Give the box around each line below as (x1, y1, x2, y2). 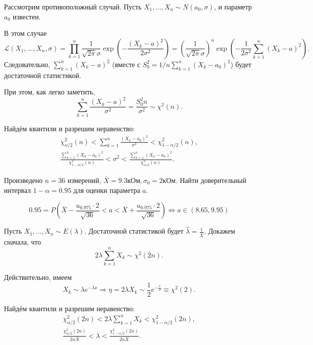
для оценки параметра (74, 184, 140, 195)
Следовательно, (4, 59, 50, 69)
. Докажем (204, 226, 235, 236)
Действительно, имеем (4, 272, 72, 282)
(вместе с (112, 59, 141, 69)
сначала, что (4, 237, 41, 247)
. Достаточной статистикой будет (84, 226, 184, 236)
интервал (4, 184, 31, 195)
